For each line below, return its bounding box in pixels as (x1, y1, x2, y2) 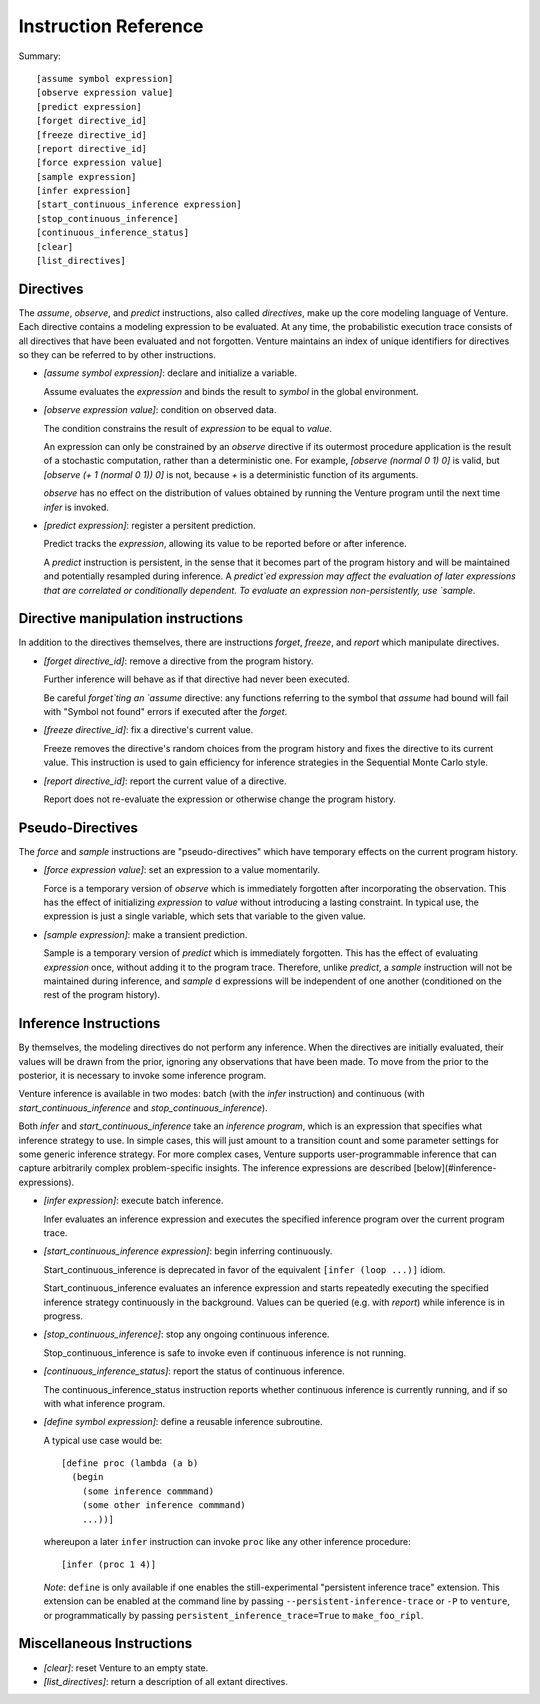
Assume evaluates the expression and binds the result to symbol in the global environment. (43, 385, 419, 397)
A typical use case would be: (43, 1434, 163, 1446)
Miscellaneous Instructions (18, 1635, 193, 1652)
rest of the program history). (43, 989, 160, 1001)
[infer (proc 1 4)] (61, 1559, 157, 1570)
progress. (43, 1310, 84, 1322)
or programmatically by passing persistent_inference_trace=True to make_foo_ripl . (43, 1609, 424, 1621)
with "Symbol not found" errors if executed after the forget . (43, 706, 288, 718)
